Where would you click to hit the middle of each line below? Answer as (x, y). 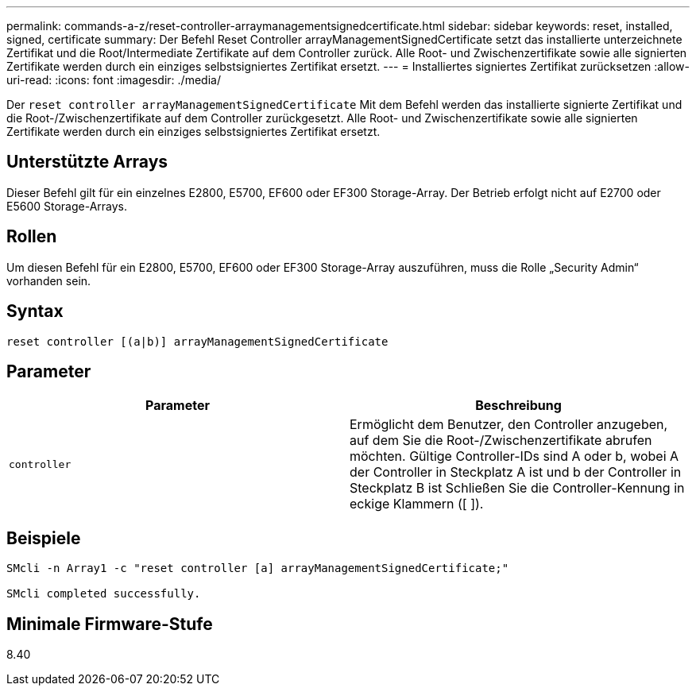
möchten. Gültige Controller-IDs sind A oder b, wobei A (514, 456)
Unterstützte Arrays (87, 162)
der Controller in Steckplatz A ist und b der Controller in (516, 472)
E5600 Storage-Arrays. (67, 206)
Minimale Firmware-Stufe (110, 624)
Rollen (32, 237)
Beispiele (44, 538)
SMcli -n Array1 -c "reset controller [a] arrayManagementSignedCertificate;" (258, 568)
